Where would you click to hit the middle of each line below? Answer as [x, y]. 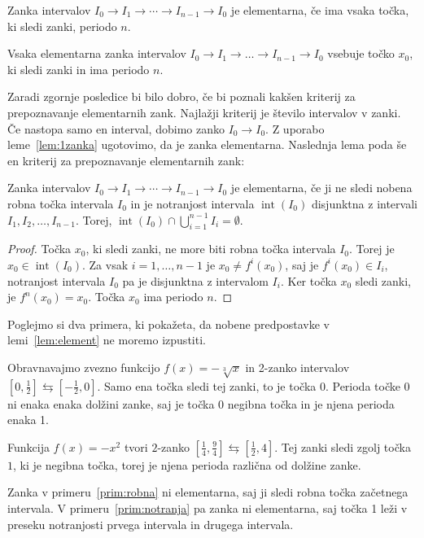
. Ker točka [308, 280]
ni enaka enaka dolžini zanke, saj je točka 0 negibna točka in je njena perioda [201, 403]
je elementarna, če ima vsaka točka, [320, 10]
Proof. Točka [39, 249]
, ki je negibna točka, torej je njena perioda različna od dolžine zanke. [187, 464]
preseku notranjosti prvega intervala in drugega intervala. [151, 524]
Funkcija [28, 446]
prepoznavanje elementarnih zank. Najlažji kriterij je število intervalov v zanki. [204, 112]
